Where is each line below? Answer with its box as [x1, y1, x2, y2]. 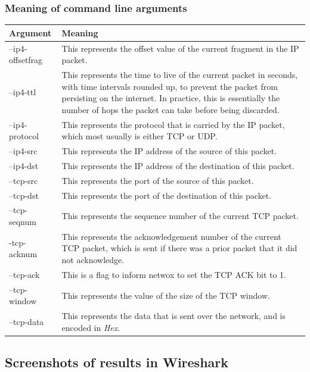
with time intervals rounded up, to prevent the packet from [61, 80, 278, 92]
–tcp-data [9, 315, 44, 327]
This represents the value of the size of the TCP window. [61, 289, 270, 301]
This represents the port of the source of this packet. [61, 174, 254, 186]
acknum [9, 248, 38, 260]
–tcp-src [9, 174, 38, 186]
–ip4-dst [9, 159, 39, 171]
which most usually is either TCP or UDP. [61, 130, 218, 142]
